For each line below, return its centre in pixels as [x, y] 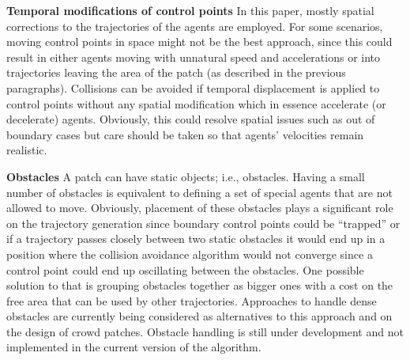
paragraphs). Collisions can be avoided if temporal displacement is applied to [193, 87]
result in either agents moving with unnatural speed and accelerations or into [194, 57]
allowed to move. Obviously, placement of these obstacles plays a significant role [200, 208]
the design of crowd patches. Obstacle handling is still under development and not [205, 331]
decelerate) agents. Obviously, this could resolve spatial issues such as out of [191, 119]
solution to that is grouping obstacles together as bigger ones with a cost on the [200, 285]
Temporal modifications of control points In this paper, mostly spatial [190, 10]
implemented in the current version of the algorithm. [134, 347]
